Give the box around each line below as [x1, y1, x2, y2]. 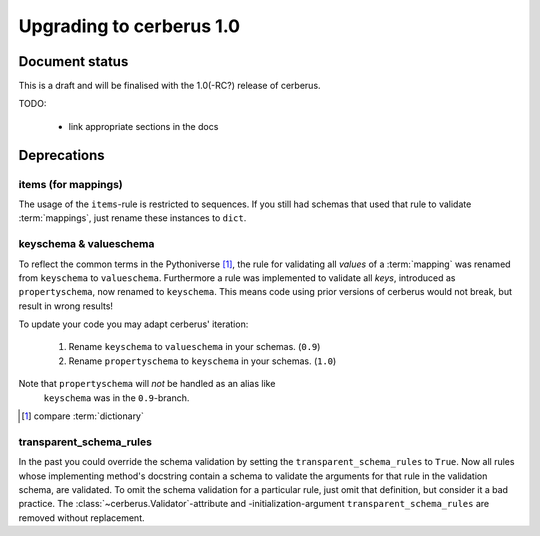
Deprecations [18, 146, 105, 164]
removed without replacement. [18, 511, 145, 524]
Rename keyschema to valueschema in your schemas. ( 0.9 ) [68, 341, 321, 353]
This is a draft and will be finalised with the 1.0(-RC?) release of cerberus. [18, 80, 321, 92]
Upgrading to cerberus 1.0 [18, 15, 240, 37]
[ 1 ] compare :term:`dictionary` [21, 410, 145, 422]
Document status [18, 53, 129, 70]
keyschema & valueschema [18, 237, 155, 251]
